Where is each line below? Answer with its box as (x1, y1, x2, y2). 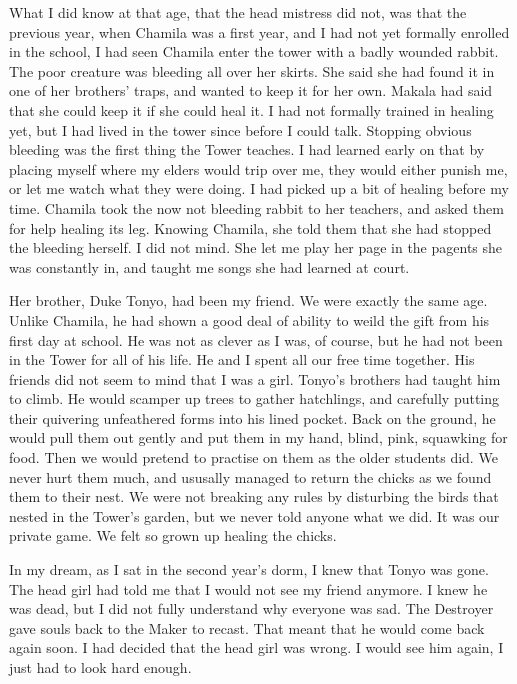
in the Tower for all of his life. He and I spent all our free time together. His (9, 349, 475, 370)
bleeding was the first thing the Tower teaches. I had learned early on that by (9, 139, 485, 160)
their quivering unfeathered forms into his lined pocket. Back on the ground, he (9, 407, 496, 428)
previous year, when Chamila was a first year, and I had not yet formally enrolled (9, 21, 510, 42)
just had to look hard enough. (9, 657, 192, 677)
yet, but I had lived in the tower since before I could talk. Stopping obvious (9, 119, 472, 140)
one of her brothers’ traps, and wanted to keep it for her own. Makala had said (9, 80, 493, 101)
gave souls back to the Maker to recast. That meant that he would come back (9, 617, 485, 638)
